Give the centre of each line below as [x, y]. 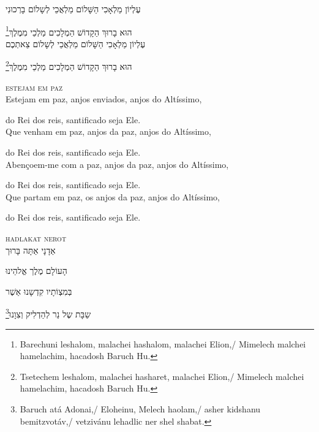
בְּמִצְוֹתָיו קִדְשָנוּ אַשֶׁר [39, 291]
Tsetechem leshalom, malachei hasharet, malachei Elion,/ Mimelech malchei [162, 376]
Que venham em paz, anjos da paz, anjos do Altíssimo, [108, 131]
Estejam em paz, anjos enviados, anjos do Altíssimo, [104, 99]
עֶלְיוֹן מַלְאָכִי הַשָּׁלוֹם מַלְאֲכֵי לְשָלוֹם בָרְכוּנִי [73, 9]
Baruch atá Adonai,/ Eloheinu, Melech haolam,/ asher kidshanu [140, 409]
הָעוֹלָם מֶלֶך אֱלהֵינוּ [36, 271]
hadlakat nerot [36, 238]
